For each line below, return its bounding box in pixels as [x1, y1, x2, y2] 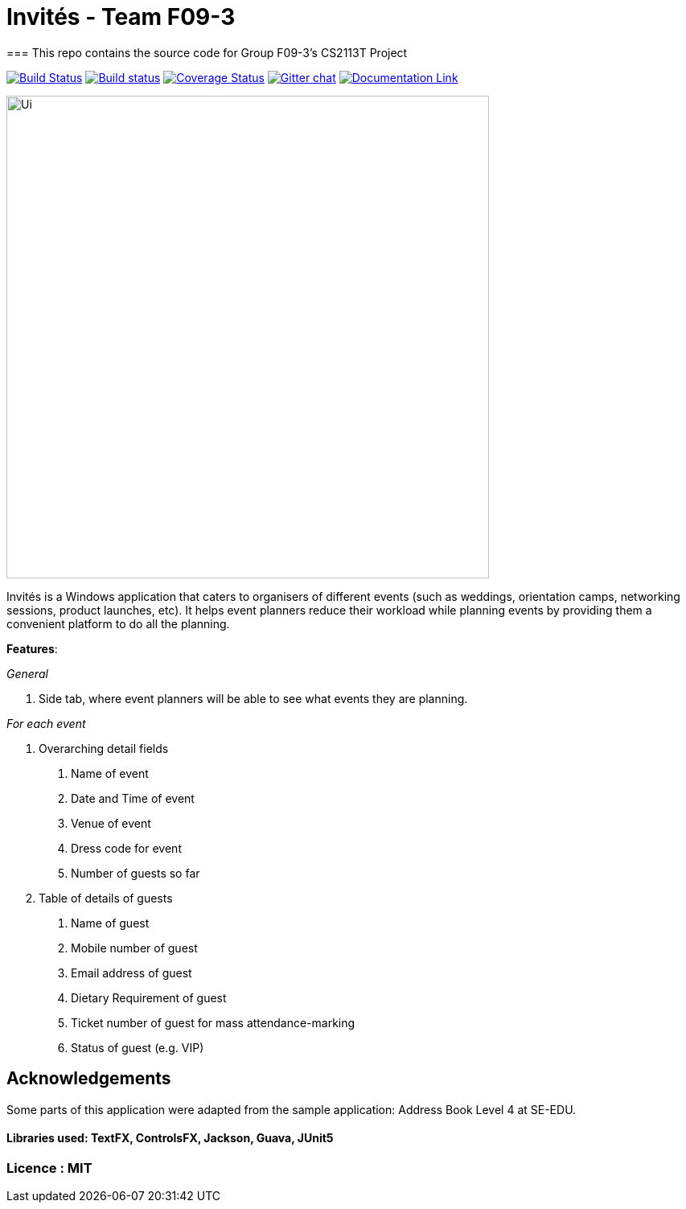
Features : [6, 641, 58, 656]
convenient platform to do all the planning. [6, 616, 230, 631]
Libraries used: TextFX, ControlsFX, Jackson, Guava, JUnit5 [6, 1131, 334, 1145]
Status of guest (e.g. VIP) [71, 1040, 204, 1055]
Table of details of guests [39, 890, 173, 905]
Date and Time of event [71, 791, 195, 805]
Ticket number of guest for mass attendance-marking [71, 1015, 355, 1030]
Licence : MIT [6, 1159, 92, 1176]
